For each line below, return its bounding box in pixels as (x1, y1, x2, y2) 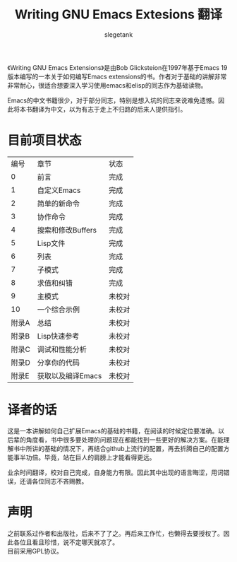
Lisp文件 (37, 238, 66, 248)
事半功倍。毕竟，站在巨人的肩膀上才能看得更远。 (13, 453, 156, 462)
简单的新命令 (37, 199, 80, 209)
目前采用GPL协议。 (7, 546, 63, 555)
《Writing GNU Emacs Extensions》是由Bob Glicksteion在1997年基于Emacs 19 (7, 63, 228, 71)
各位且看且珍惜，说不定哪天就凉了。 (13, 538, 119, 546)
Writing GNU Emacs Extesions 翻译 (14, 6, 223, 23)
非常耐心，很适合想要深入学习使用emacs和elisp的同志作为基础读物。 (7, 81, 207, 89)
